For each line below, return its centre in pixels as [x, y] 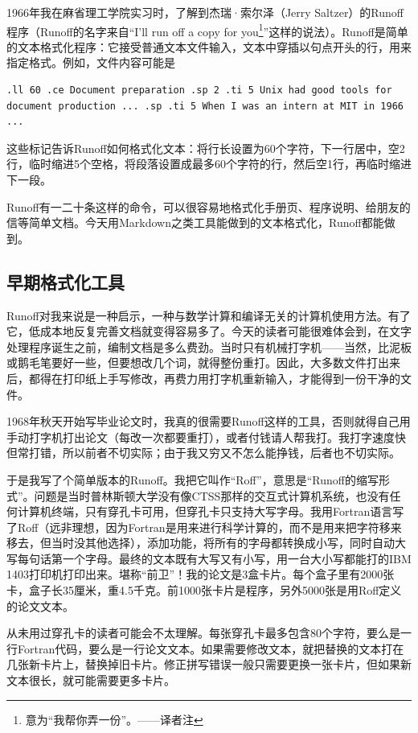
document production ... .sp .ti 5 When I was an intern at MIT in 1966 [205, 106]
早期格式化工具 [66, 281]
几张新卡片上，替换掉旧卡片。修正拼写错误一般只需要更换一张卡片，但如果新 [209, 664]
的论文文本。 [40, 605]
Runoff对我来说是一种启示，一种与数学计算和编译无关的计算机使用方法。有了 [209, 315]
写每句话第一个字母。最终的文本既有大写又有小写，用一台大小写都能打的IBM [209, 558]
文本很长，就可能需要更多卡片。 [91, 680]
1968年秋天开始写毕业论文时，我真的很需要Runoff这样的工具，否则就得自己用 [209, 421]
